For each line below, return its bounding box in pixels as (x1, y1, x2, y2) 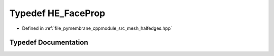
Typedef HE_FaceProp (9, 8, 106, 19)
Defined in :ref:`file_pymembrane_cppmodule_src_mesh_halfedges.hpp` (22, 25, 173, 31)
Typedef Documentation (9, 38, 88, 47)
